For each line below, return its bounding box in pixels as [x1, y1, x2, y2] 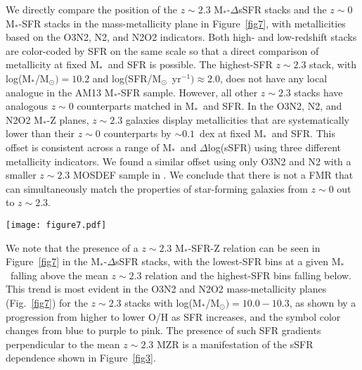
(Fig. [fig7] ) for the [6, 295, 88, 310]
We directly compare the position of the [6, 2, 177, 16]
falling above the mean [10, 267, 108, 282]
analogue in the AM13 [6, 84, 102, 99]
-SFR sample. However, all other [117, 84, 258, 99]
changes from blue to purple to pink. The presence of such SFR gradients [6, 323, 321, 338]
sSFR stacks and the [238, 2, 327, 16]
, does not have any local [220, 70, 328, 85]
